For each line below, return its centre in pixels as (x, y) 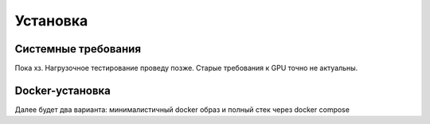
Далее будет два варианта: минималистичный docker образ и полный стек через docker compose (182, 109)
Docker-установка (63, 90)
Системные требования (78, 49)
